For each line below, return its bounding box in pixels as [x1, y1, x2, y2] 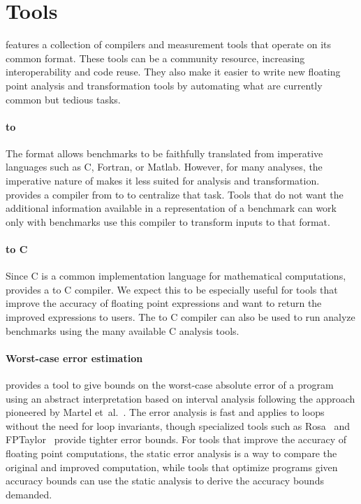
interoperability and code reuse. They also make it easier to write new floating [6, 64, 341, 79]
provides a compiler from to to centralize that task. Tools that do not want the [6, 187, 344, 201]
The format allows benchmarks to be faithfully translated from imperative [6, 145, 323, 160]
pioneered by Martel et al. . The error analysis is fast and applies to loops [6, 405, 325, 419]
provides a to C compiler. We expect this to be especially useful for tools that [6, 282, 338, 296]
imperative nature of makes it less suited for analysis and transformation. [6, 173, 320, 188]
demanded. [6, 487, 52, 501]
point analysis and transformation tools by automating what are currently [6, 78, 323, 92]
